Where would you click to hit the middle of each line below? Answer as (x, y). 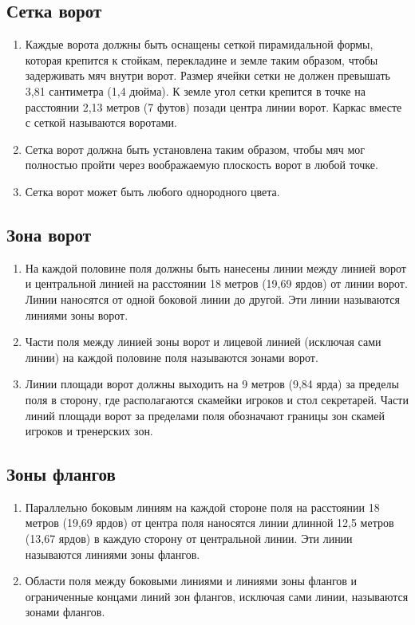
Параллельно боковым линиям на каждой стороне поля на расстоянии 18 (202, 507)
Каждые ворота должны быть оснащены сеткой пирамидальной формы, (199, 44)
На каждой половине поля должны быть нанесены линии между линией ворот (215, 267)
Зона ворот (49, 234)
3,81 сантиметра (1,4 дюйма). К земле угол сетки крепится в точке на (195, 90)
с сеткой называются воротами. (101, 122)
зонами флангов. (65, 612)
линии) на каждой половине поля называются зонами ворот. (172, 357)
